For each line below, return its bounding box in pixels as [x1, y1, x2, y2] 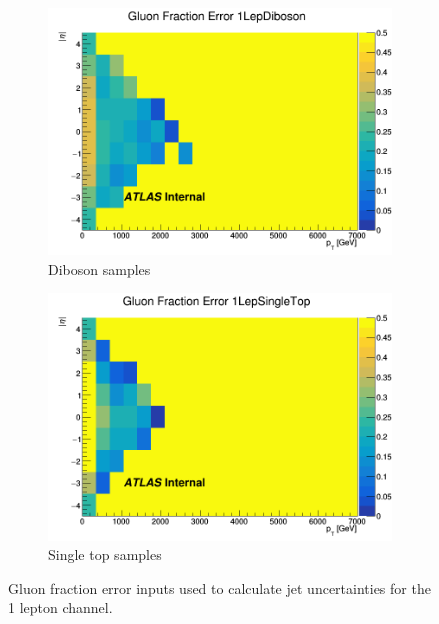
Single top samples [48, 544, 162, 565]
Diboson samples [48, 258, 151, 279]
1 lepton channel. [8, 597, 113, 618]
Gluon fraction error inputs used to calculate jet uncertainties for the [8, 577, 431, 598]
